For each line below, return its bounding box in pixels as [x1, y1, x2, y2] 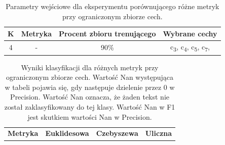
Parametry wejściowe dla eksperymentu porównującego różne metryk [6, 1, 219, 11]
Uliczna [145, 128, 172, 138]
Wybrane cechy [163, 28, 217, 39]
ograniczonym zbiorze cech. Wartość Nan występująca [6, 72, 174, 82]
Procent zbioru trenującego [59, 28, 156, 39]
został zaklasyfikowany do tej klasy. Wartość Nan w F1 [4, 102, 175, 112]
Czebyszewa [96, 128, 138, 138]
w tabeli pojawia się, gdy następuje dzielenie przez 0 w [5, 81, 175, 92]
